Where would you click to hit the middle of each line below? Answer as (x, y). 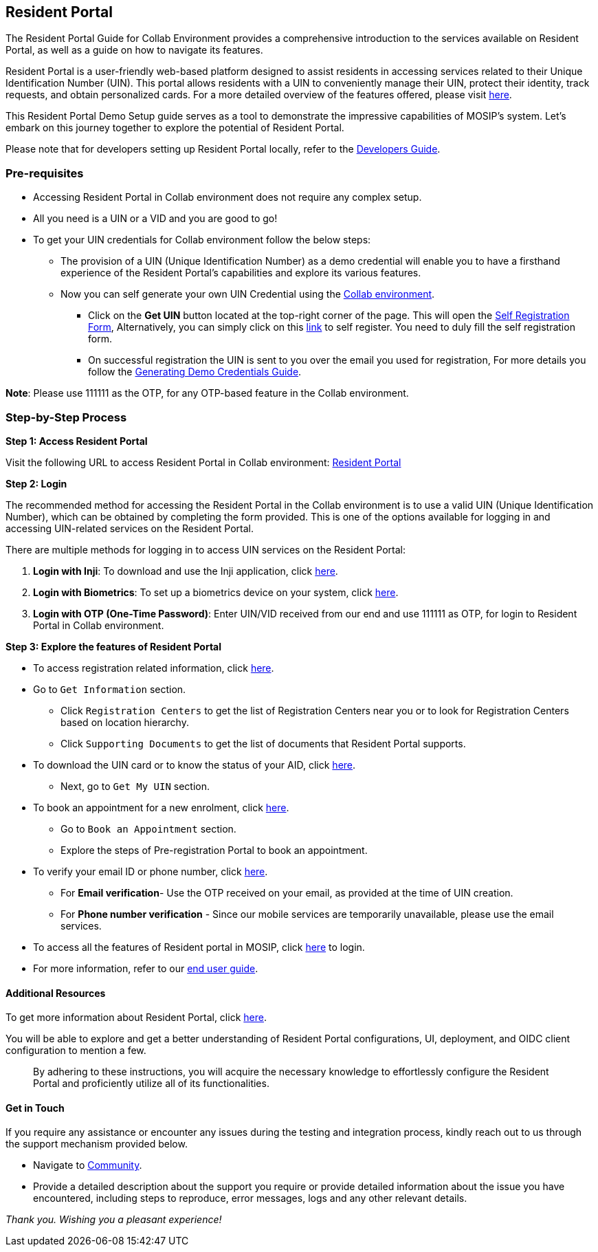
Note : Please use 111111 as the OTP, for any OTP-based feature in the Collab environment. (207, 393)
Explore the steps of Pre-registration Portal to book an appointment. (214, 850)
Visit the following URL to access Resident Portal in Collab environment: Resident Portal (203, 462)
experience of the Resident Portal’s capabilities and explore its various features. (241, 273)
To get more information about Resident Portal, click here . (136, 1018)
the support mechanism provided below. (97, 1144)
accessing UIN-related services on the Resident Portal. (130, 528)
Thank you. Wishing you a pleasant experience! (114, 1220)
